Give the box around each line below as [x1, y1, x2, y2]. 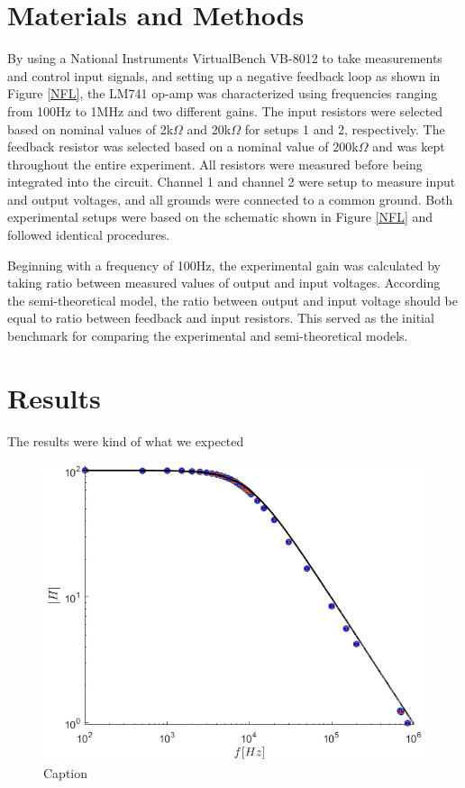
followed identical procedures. [7, 225, 170, 244]
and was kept [372, 137, 445, 156]
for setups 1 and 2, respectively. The [244, 119, 445, 138]
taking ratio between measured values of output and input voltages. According [7, 273, 441, 292]
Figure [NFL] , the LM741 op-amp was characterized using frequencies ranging [7, 84, 438, 103]
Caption [43, 763, 88, 782]
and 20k [187, 119, 232, 138]
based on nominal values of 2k [7, 119, 174, 138]
